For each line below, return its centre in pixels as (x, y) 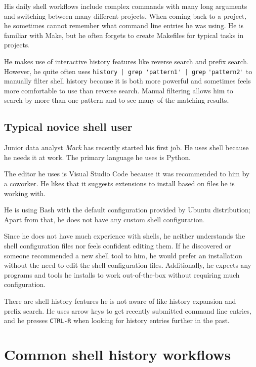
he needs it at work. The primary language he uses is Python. (97, 157)
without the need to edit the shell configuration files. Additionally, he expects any (128, 265)
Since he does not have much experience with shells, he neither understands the (125, 236)
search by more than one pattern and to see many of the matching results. (117, 100)
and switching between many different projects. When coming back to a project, (125, 16)
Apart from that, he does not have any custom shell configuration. (105, 219)
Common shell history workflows (117, 354)
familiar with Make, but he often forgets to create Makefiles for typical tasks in (124, 35)
